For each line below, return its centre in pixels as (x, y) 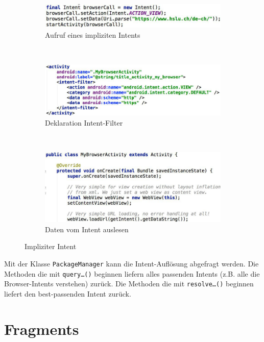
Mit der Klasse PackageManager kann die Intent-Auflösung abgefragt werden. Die (131, 263)
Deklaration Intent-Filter (84, 122)
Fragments (42, 328)
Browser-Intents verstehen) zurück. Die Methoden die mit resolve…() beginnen (129, 284)
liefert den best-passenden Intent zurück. (68, 293)
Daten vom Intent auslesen (87, 229)
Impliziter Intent (51, 246)
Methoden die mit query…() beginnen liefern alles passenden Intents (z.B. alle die (132, 273)
